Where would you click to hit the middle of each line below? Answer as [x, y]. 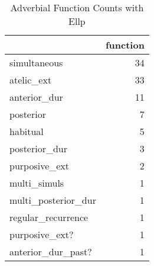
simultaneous [36, 63]
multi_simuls [37, 183]
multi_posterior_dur [53, 200]
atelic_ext [31, 80]
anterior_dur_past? [51, 251]
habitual [27, 131]
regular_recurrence [49, 217]
